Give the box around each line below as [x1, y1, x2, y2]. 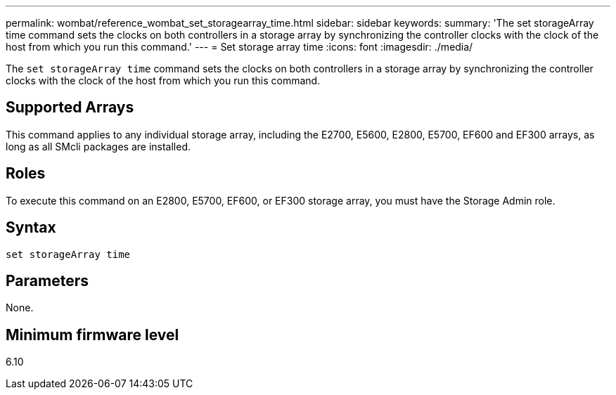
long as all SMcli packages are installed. [6, 140, 191, 153]
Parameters [6, 271, 89, 290]
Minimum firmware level [6, 325, 179, 344]
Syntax [6, 219, 56, 237]
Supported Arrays [6, 98, 134, 117]
